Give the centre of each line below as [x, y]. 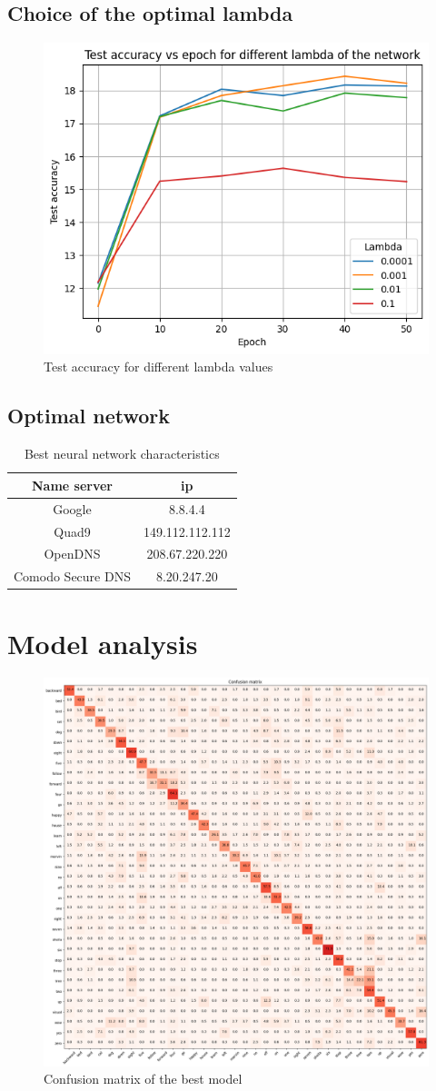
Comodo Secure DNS [72, 576]
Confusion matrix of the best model [143, 1079]
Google [72, 508]
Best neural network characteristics [122, 454]
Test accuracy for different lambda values [159, 367]
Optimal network [89, 416]
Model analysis [103, 643]
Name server [72, 485]
